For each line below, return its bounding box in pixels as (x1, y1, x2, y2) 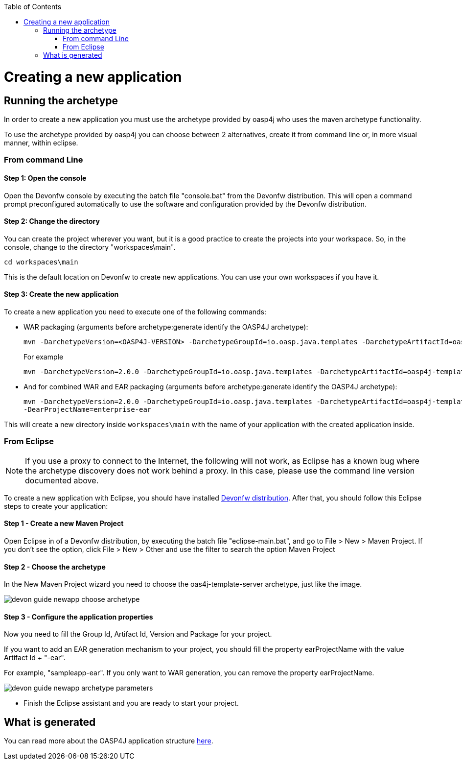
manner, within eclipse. (4, 138, 78, 147)
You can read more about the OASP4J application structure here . (4, 737, 213, 745)
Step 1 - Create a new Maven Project (4, 519, 124, 528)
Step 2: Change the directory (4, 217, 100, 226)
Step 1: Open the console (4, 173, 87, 182)
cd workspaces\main (4, 258, 78, 266)
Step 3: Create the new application (4, 290, 119, 299)
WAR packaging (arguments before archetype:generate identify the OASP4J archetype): (23, 322, 308, 331)
